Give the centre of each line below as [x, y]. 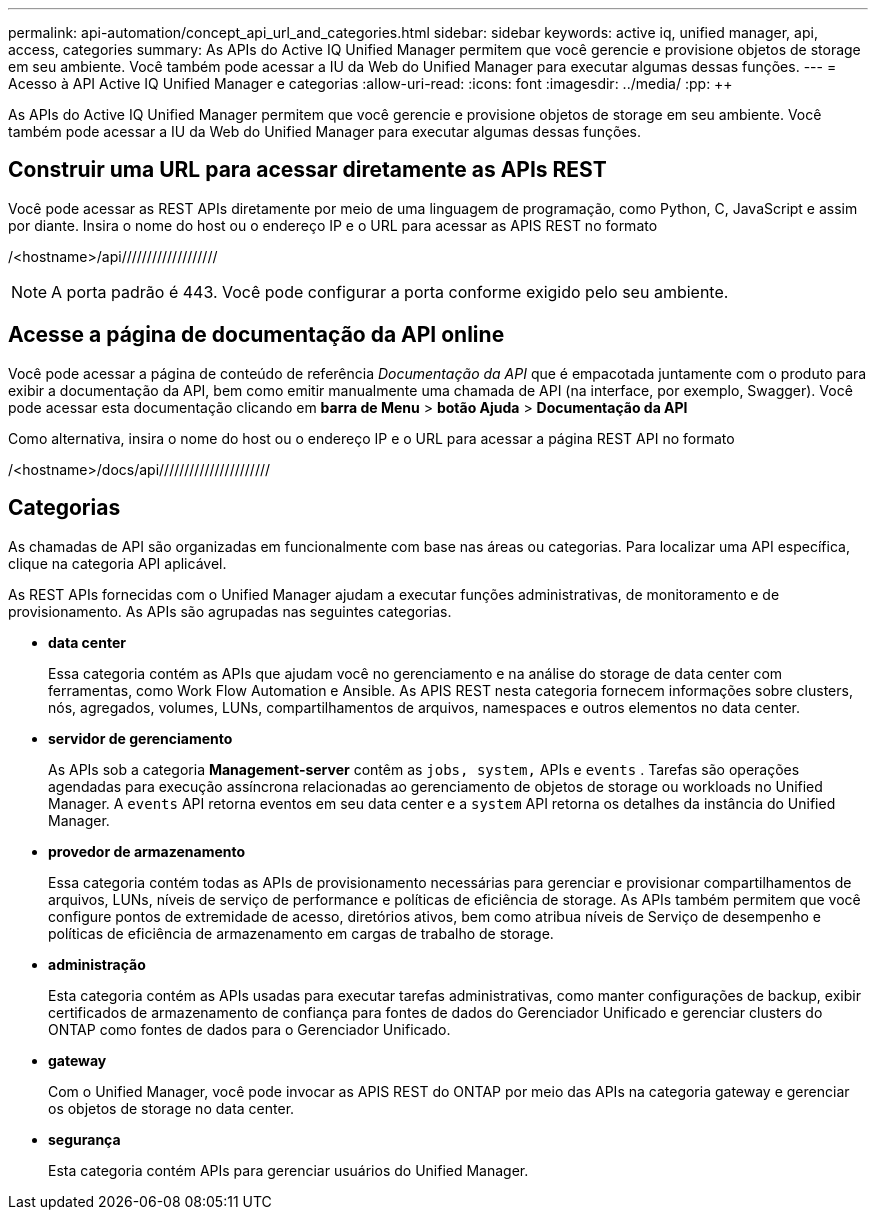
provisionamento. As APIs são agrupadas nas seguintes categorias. [230, 611]
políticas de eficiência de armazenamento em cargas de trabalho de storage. [301, 933]
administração [97, 964]
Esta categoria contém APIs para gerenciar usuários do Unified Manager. [288, 1170]
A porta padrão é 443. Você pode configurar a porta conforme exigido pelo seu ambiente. [390, 291]
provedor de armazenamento [147, 851]
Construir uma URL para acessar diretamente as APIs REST [307, 170]
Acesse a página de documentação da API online [256, 335]
